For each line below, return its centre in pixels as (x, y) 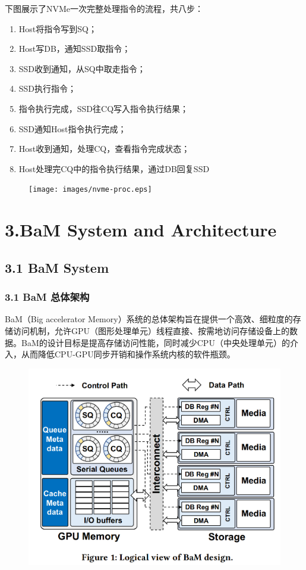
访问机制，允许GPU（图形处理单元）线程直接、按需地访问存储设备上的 (151, 330)
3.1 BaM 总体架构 (47, 297)
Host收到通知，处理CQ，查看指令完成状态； (104, 149)
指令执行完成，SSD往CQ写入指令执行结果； (104, 108)
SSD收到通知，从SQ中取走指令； (82, 68)
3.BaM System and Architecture (141, 230)
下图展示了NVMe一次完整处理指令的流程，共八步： (104, 8)
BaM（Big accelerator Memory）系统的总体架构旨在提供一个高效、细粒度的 (149, 319)
